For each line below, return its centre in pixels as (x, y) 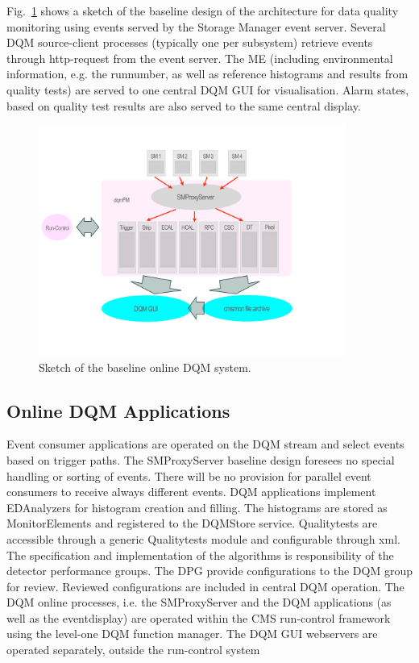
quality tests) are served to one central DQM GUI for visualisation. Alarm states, (208, 89)
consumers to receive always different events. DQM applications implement (191, 492)
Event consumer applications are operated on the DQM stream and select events (205, 444)
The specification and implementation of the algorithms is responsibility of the (200, 555)
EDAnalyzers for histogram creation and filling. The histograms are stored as (197, 507)
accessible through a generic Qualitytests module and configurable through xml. (203, 538)
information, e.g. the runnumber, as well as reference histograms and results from (207, 74)
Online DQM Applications (118, 410)
